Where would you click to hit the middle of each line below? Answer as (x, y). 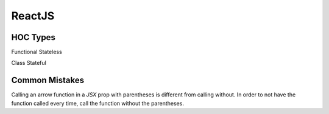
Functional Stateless (37, 52)
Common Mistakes (48, 80)
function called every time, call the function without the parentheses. (97, 103)
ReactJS (33, 16)
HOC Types (34, 37)
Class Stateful (29, 63)
